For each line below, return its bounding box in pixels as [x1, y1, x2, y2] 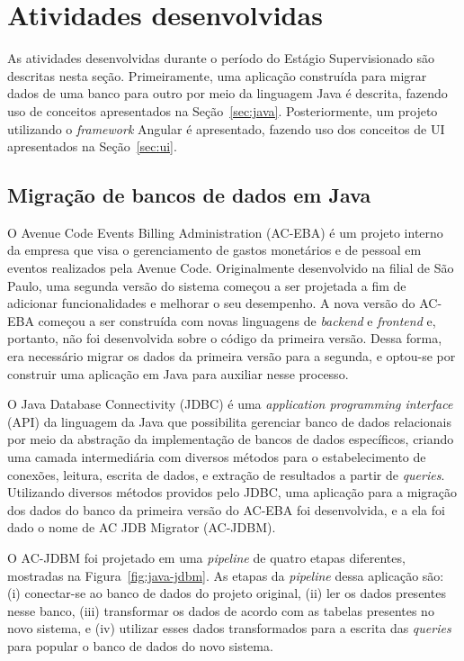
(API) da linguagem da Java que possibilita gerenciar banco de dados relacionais [7, 412, 451, 430]
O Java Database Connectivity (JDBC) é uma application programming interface [7, 394, 453, 413]
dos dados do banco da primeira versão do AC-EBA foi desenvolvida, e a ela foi [7, 500, 445, 519]
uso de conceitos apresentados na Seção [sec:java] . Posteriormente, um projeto [7, 101, 438, 120]
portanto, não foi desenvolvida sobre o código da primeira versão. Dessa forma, [7, 329, 442, 348]
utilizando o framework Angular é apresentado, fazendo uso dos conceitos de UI [7, 119, 445, 138]
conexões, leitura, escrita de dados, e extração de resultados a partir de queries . [7, 465, 445, 484]
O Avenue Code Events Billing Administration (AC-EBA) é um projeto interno [7, 222, 443, 241]
